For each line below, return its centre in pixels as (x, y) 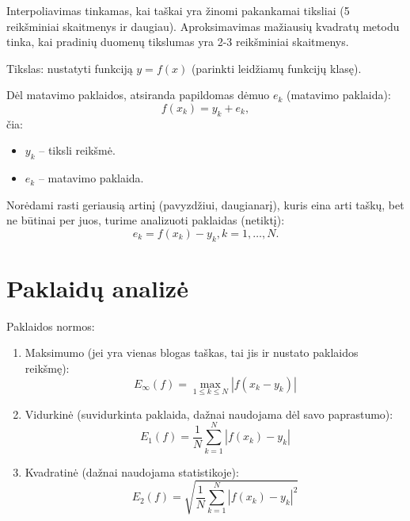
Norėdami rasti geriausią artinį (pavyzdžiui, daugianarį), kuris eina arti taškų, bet (205, 204)
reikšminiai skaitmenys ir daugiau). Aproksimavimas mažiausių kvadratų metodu (203, 26)
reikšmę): (47, 368)
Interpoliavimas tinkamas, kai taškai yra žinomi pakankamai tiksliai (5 (178, 10)
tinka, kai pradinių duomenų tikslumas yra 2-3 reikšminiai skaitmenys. (178, 42)
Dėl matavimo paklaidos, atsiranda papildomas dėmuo (138, 95)
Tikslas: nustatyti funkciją (70, 68)
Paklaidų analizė (97, 287)
